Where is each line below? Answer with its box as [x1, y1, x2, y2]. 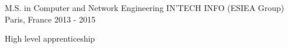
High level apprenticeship [5, 32, 95, 45]
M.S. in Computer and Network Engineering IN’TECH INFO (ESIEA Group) [5, 2, 284, 13]
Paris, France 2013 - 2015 [5, 13, 95, 25]
